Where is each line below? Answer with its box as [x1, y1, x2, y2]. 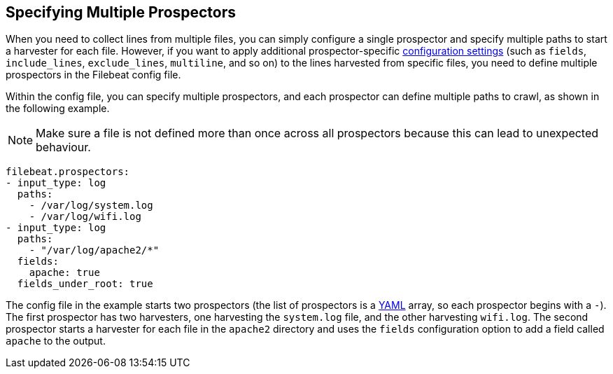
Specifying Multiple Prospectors [6, 4, 237, 21]
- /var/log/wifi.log [29, 211, 141, 223]
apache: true [29, 267, 100, 279]
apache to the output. [6, 335, 106, 347]
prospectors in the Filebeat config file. [6, 69, 181, 81]
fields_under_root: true [17, 278, 153, 290]
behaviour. [36, 140, 91, 155]
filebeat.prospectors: [6, 166, 130, 178]
